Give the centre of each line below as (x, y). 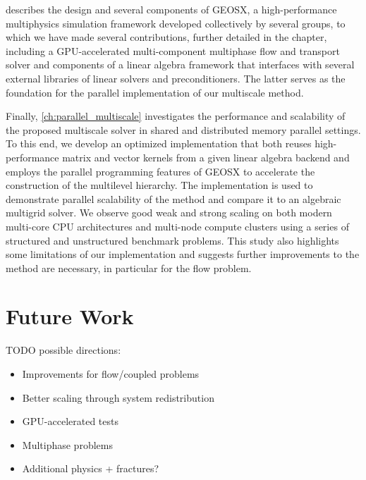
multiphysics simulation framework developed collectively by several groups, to (176, 23)
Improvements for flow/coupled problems (111, 374)
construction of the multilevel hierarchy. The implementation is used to (159, 185)
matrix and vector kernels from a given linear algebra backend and (206, 157)
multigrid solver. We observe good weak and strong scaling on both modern (169, 213)
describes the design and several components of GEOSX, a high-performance (171, 9)
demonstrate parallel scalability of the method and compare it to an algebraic (173, 198)
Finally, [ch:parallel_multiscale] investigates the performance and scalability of (176, 116)
